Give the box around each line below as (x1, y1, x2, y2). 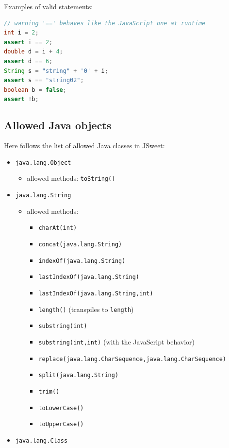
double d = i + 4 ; (4, 48, 63, 55)
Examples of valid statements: (4, 1, 93, 11)
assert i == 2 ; (4, 38, 53, 46)
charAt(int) (38, 224, 77, 232)
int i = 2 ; (4, 29, 39, 36)
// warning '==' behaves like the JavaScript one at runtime (4, 19, 206, 27)
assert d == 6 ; (4, 57, 53, 65)
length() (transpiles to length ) (38, 304, 134, 314)
